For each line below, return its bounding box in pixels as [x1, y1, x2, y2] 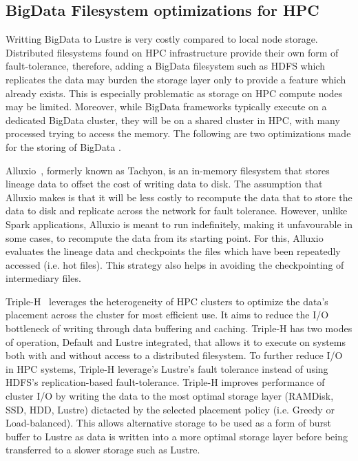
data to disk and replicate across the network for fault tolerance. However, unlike [6, 203, 348, 218]
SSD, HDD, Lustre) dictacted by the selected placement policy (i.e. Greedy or [6, 402, 335, 416]
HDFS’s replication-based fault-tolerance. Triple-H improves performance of [6, 375, 325, 389]
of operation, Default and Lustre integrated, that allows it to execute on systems [6, 334, 346, 349]
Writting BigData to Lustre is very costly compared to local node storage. [6, 32, 318, 46]
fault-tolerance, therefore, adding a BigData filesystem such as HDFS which [6, 59, 325, 73]
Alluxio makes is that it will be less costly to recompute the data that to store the [6, 189, 352, 204]
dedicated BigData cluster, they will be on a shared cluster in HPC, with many [6, 112, 340, 127]
